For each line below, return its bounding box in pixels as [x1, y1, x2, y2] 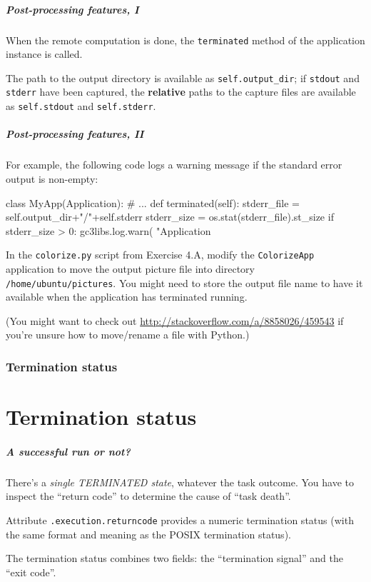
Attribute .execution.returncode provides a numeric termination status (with [6, 512, 354, 527]
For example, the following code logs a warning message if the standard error [6, 157, 342, 172]
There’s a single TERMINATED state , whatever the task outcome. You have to [6, 474, 355, 489]
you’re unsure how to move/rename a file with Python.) [6, 327, 250, 342]
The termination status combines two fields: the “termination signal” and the [6, 551, 343, 566]
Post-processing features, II [6, 126, 144, 141]
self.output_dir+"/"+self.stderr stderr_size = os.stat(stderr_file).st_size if [6, 209, 334, 224]
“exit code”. [6, 564, 56, 579]
